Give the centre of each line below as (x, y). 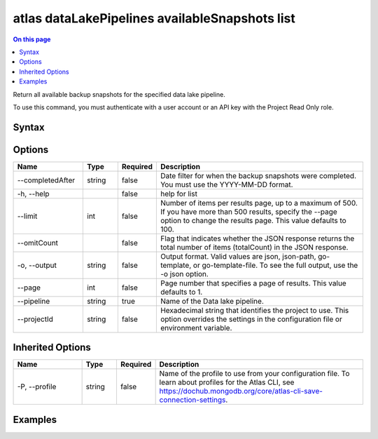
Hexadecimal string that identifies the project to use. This (254, 310)
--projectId (35, 319)
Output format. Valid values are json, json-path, (238, 256)
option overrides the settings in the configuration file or (251, 319)
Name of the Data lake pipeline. (212, 301)
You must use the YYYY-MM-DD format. (226, 184)
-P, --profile (37, 387)
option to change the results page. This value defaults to (253, 220)
